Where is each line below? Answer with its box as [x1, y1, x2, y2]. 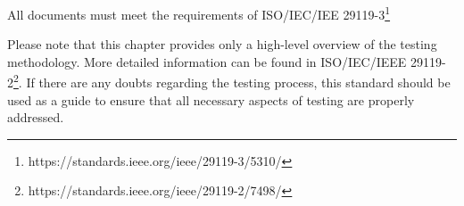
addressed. [7, 108, 64, 127]
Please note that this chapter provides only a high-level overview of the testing [7, 35, 437, 54]
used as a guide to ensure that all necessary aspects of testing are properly [7, 90, 415, 109]
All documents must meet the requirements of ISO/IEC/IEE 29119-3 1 [7, 3, 391, 23]
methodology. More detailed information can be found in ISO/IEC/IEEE [7, 52, 407, 70]
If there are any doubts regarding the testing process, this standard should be [26, 73, 451, 92]
